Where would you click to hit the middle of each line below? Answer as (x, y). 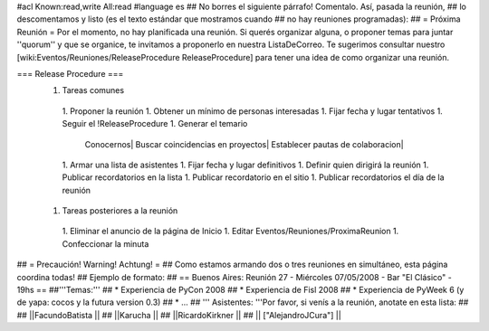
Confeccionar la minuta (105, 243)
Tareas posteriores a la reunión (120, 211)
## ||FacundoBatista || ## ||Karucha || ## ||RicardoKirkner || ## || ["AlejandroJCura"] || (179, 315)
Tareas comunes (93, 90)
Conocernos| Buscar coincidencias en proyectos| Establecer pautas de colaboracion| (244, 144)
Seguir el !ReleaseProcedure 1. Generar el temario (155, 124)
